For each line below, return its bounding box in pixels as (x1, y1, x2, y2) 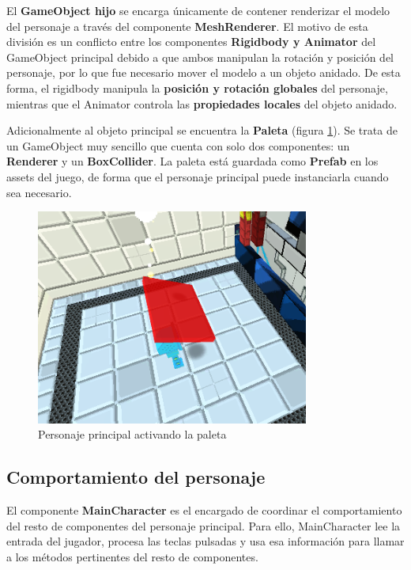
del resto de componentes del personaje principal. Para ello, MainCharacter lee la (6, 517, 401, 534)
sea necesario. (6, 184, 72, 200)
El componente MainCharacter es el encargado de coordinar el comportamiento (6, 502, 402, 519)
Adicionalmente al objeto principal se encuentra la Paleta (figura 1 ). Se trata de (6, 122, 398, 139)
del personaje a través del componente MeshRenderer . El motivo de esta (6, 17, 368, 34)
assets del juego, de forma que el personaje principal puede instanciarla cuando (6, 168, 389, 184)
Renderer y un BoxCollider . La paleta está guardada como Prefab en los (6, 153, 379, 169)
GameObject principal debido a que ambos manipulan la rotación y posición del (6, 48, 394, 65)
